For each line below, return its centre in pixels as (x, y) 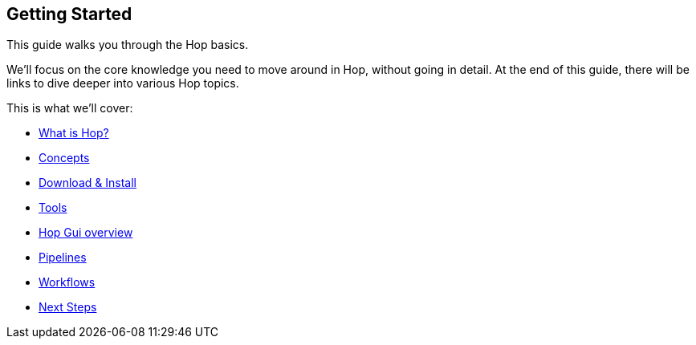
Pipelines (63, 258)
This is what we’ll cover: (70, 108)
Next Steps (68, 307)
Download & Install (88, 183)
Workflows (67, 282)
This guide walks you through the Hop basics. (128, 45)
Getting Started (69, 14)
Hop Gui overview (86, 233)
